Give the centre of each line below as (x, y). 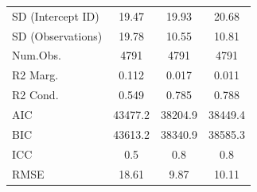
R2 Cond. (35, 95)
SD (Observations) (57, 35)
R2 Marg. (35, 75)
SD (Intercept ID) (56, 15)
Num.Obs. (37, 55)
